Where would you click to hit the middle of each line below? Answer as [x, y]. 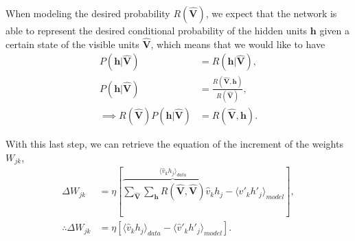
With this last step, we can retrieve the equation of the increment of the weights [174, 144]
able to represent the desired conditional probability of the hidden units [157, 30]
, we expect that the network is [271, 13]
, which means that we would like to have [238, 44]
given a [334, 30]
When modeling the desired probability [88, 13]
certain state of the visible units [72, 44]
